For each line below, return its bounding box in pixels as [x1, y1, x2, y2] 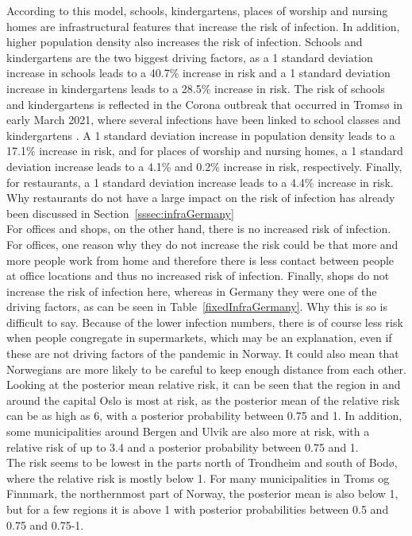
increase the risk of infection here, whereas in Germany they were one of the [6, 282, 377, 299]
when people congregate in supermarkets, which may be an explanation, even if [6, 329, 392, 346]
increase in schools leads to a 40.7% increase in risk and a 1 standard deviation [6, 64, 391, 81]
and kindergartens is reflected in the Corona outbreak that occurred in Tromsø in [6, 95, 403, 112]
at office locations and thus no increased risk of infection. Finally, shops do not [6, 267, 390, 284]
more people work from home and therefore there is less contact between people [6, 251, 395, 268]
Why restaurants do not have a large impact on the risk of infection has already [6, 189, 395, 206]
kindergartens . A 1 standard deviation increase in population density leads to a [6, 126, 395, 143]
